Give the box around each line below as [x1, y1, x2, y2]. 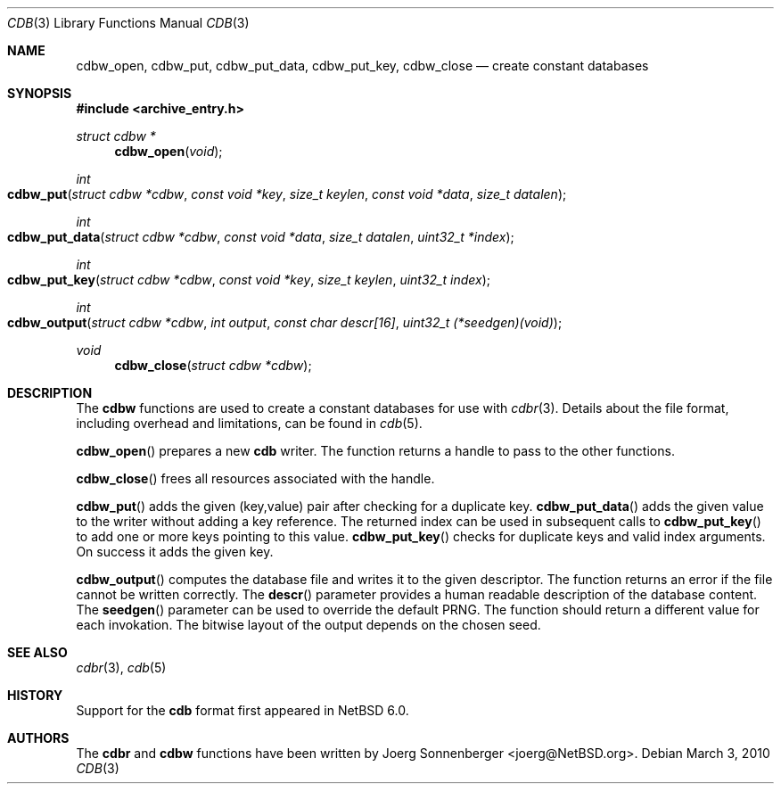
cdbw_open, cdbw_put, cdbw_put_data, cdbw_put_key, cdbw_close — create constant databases [76, 58, 649, 73]
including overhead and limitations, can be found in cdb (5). [76, 416, 423, 431]
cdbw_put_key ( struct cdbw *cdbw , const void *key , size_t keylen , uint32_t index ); [7, 272, 491, 287]
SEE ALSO [7, 645, 68, 660]
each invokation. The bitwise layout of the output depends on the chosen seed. [76, 617, 541, 632]
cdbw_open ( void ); [114, 144, 223, 159]
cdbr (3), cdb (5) [76, 660, 167, 675]
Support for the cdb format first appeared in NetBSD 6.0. [76, 703, 409, 718]
